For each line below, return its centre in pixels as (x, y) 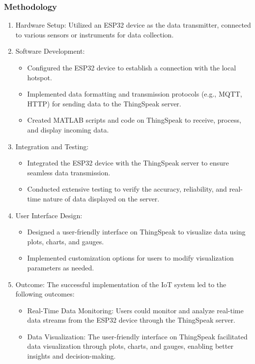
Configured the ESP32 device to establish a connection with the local (132, 67)
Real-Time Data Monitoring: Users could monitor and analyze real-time (135, 310)
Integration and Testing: (52, 146)
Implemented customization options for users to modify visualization (130, 258)
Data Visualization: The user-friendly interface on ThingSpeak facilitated (137, 336)
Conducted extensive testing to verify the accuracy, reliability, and (127, 189)
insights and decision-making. (71, 356)
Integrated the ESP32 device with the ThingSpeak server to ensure (128, 163)
